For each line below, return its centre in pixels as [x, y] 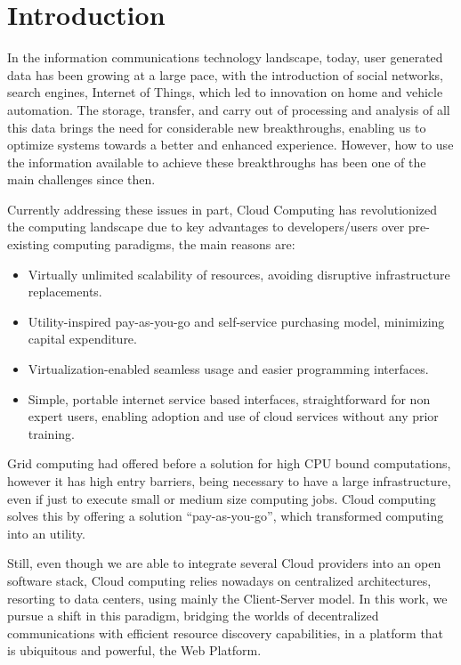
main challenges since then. [81, 179]
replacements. [65, 292]
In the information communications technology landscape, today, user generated [225, 57]
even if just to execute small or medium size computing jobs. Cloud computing [222, 498]
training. [51, 433]
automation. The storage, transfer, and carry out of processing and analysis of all [229, 109]
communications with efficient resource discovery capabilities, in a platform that [226, 633]
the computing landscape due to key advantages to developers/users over [206, 227]
